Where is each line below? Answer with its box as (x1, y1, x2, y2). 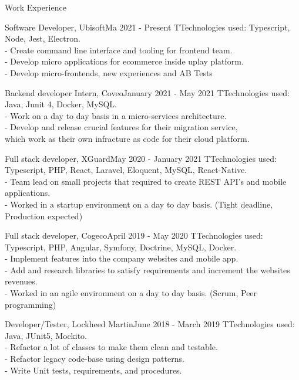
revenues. (5, 275, 38, 287)
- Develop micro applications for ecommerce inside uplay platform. (5, 55, 244, 67)
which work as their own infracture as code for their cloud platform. (5, 132, 250, 144)
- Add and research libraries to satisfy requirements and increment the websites (5, 263, 290, 276)
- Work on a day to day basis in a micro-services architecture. (5, 109, 227, 121)
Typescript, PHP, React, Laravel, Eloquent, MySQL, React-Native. (5, 164, 247, 176)
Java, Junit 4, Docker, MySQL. (5, 98, 117, 110)
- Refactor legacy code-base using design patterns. (5, 352, 184, 365)
